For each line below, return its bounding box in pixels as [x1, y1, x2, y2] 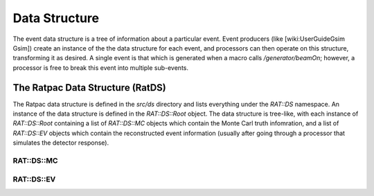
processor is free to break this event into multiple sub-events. [12, 63, 188, 72]
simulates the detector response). [12, 139, 109, 147]
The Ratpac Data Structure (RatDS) [12, 82, 166, 93]
